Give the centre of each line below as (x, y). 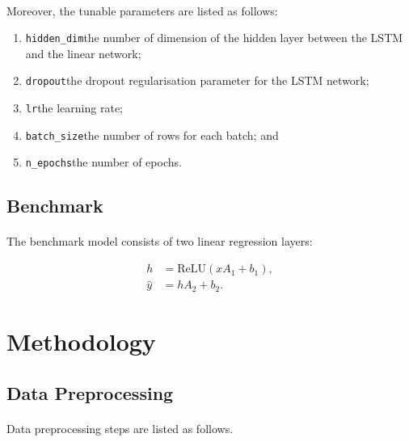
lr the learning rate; (74, 108)
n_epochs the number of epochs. (103, 162)
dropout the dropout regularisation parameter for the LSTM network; (197, 80)
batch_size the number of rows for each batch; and (152, 135)
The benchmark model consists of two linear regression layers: (160, 241)
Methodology (81, 341)
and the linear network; (83, 53)
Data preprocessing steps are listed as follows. (120, 428)
